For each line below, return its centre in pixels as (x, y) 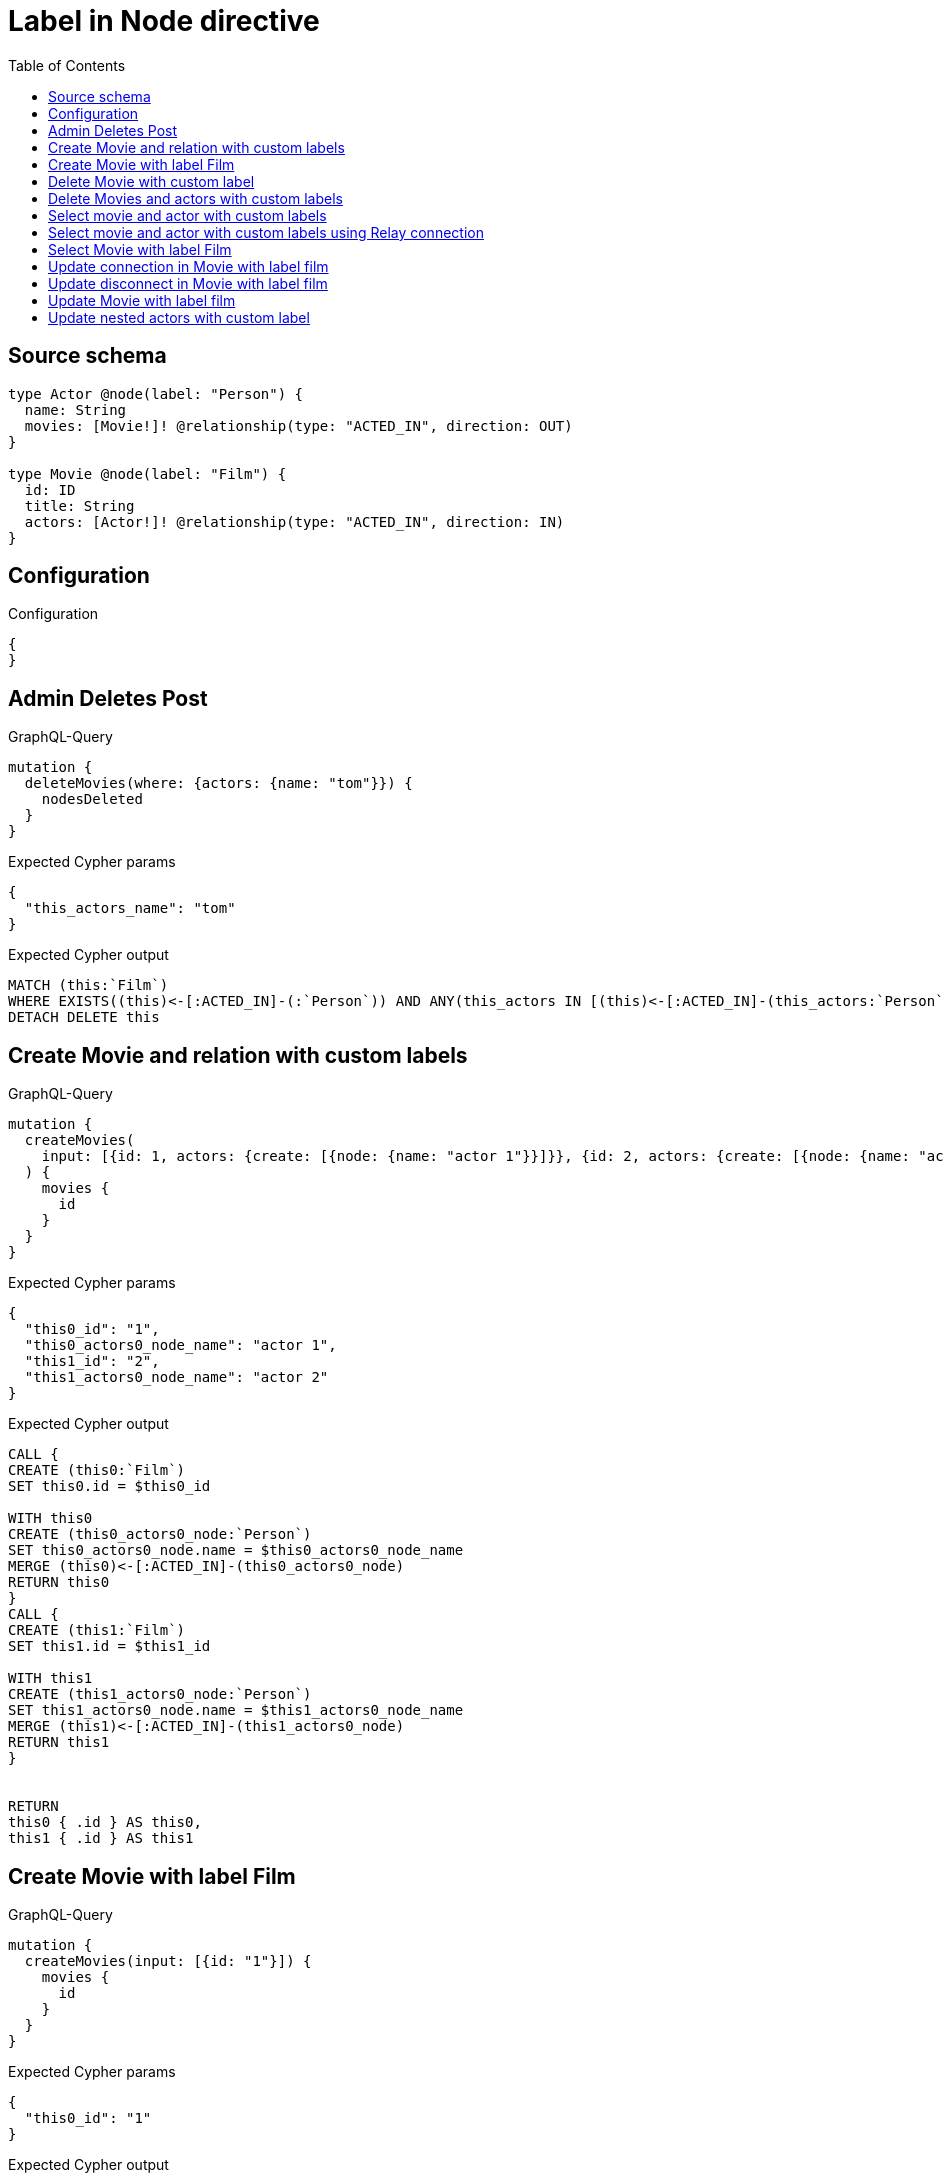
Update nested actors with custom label (179, 317)
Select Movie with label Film (140, 249)
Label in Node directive (164, 21)
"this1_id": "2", (92, 1361)
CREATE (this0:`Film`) (97, 1470)
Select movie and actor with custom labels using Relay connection (266, 232)
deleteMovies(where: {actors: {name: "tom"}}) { (218, 783)
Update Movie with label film (142, 300)
